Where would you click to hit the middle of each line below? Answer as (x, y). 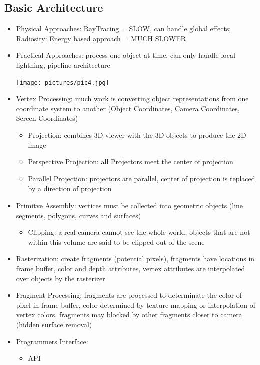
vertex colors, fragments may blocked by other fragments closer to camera (129, 315)
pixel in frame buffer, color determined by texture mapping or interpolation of (136, 305)
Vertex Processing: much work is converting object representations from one (132, 99)
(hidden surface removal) (54, 324)
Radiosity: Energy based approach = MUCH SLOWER (101, 38)
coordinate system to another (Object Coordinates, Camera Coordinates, (128, 108)
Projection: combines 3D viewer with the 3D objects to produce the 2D (137, 135)
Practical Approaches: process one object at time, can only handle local (125, 55)
